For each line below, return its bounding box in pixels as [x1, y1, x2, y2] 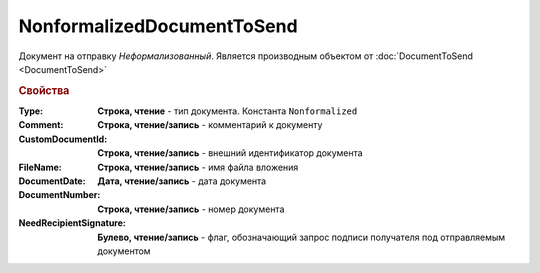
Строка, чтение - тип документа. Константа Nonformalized [97, 105, 358, 117]
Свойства [18, 83, 70, 97]
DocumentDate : [18, 175, 86, 187]
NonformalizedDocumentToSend [18, 15, 299, 37]
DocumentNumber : [18, 189, 101, 201]
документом [97, 245, 151, 257]
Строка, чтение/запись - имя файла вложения [97, 161, 299, 173]
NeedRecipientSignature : [18, 217, 127, 229]
